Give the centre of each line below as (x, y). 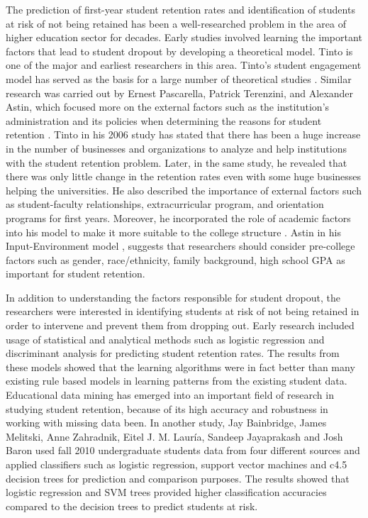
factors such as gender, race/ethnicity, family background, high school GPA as (175, 259)
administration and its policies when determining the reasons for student (164, 120)
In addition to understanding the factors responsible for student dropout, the (173, 297)
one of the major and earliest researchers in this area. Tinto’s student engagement (184, 65)
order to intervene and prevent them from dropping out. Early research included (180, 325)
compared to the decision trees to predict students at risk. (132, 506)
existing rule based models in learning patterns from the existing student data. (177, 381)
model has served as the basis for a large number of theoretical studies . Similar (179, 78)
